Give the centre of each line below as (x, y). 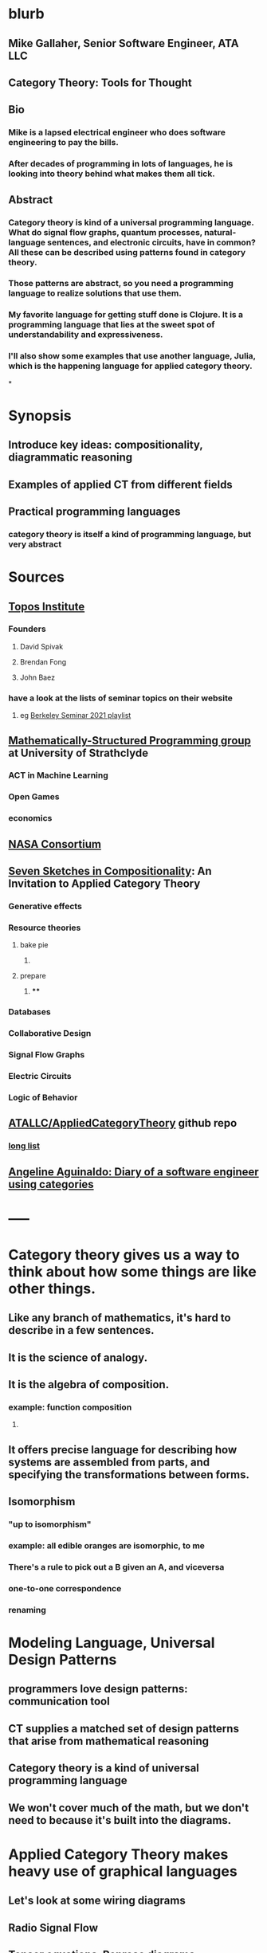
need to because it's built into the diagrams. (120, 1820)
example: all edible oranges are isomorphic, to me (107, 1546)
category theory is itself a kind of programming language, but (130, 534)
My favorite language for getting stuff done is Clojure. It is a (126, 315)
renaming (27, 1610)
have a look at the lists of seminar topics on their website (121, 698)
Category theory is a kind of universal (104, 1769)
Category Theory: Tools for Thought (100, 82)
